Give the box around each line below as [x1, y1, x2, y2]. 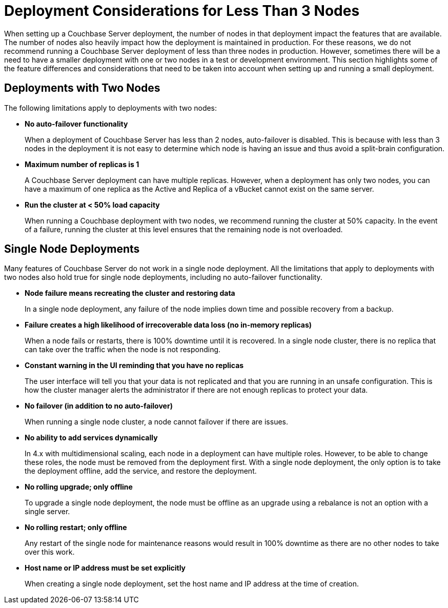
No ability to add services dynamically [25, 433, 158, 442]
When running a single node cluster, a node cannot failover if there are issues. [25, 417, 288, 427]
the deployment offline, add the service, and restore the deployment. [25, 467, 257, 476]
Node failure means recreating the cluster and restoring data [25, 289, 235, 298]
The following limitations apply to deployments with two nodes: [4, 103, 217, 112]
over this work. [25, 548, 75, 557]
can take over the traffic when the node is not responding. [25, 345, 221, 354]
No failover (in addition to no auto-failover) [25, 401, 173, 411]
